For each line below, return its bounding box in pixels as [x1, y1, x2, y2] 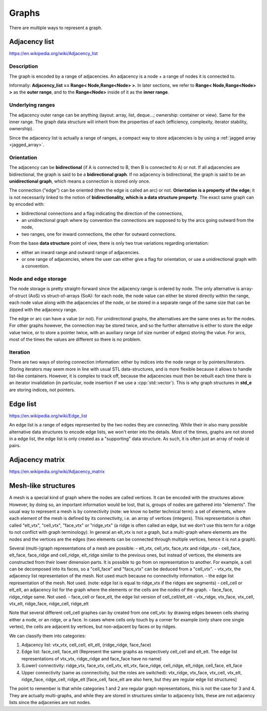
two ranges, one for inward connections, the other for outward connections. [21, 231, 177, 237]
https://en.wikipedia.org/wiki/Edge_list [9, 412, 88, 418]
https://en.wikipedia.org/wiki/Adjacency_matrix [9, 468, 105, 475]
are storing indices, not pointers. [9, 387, 76, 393]
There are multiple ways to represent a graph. [9, 25, 102, 31]
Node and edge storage [9, 275, 67, 282]
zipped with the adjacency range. [9, 306, 78, 312]
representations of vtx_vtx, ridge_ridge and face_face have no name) [21, 656, 162, 661]
